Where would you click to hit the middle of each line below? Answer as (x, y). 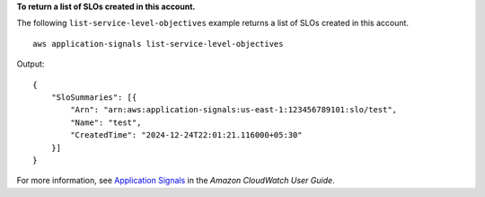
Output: (31, 64)
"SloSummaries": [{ (94, 97)
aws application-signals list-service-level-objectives (158, 44)
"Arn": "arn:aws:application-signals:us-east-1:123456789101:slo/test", (234, 110)
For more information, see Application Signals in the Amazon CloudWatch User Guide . (176, 181)
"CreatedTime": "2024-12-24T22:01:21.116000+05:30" (186, 135)
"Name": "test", (106, 122)
